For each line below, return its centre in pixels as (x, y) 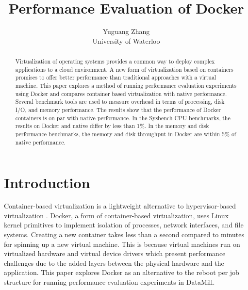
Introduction (47, 183)
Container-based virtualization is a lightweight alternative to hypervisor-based (120, 206)
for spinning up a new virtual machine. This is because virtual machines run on (122, 244)
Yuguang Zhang (126, 31)
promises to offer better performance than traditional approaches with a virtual (116, 77)
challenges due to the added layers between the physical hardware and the (114, 263)
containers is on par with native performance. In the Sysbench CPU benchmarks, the (123, 118)
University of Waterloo (126, 40)
